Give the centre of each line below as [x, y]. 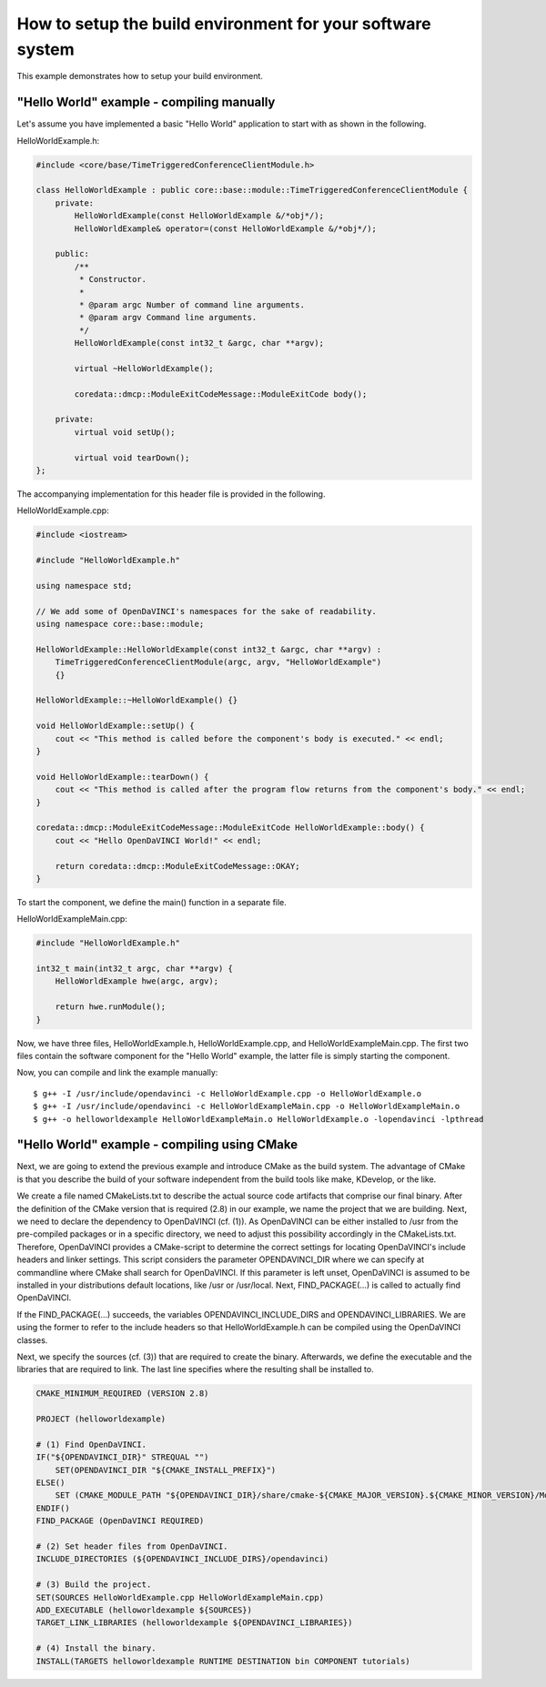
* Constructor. [113, 279]
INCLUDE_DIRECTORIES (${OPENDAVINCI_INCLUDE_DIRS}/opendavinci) [182, 1559]
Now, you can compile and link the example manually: [117, 1073]
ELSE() [51, 1483]
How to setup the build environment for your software [224, 24]
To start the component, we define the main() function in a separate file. [152, 902]
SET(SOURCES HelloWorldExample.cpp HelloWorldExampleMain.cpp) [180, 1597]
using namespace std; [84, 586]
